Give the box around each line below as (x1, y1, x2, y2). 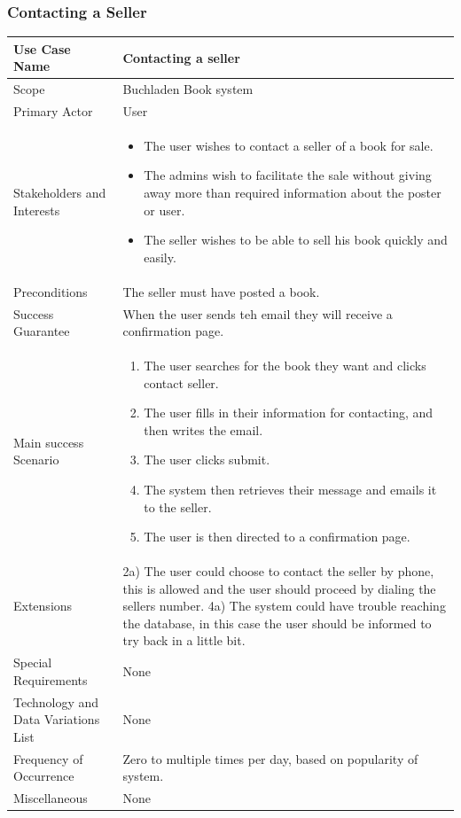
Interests (13, 200, 60, 219)
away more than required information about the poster (144, 183, 441, 202)
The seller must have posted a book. (122, 282, 320, 300)
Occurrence (13, 767, 74, 785)
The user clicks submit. (144, 450, 270, 469)
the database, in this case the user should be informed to (122, 613, 432, 632)
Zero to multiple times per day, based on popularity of (122, 749, 418, 767)
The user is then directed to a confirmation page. (144, 527, 410, 546)
